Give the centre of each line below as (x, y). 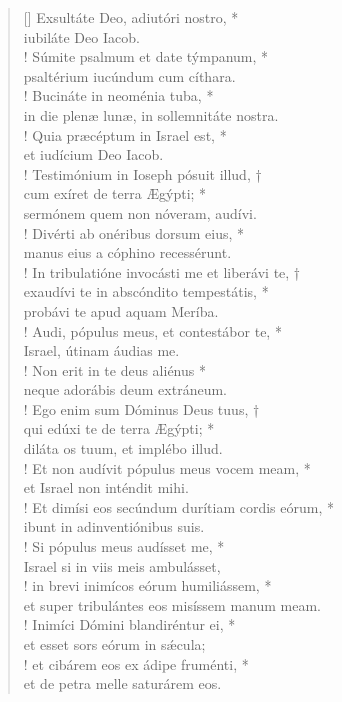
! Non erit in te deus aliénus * (114, 369)
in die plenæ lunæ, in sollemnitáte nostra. (151, 114)
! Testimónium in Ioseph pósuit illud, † (142, 173)
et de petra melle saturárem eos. (122, 683)
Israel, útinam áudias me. (101, 350)
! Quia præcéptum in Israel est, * (125, 134)
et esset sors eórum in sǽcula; (114, 644)
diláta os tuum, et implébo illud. (123, 448)
